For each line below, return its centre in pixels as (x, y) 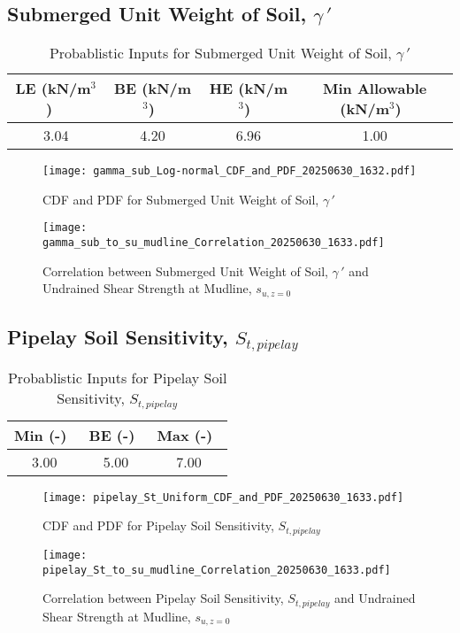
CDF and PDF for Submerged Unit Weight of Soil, (181, 199)
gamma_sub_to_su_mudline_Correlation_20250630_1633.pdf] (214, 243)
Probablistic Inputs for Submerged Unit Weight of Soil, (220, 53)
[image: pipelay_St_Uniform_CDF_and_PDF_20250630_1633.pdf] (223, 497)
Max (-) (185, 435)
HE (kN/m (249, 89)
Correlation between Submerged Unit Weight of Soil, (185, 270)
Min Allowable (375, 89)
